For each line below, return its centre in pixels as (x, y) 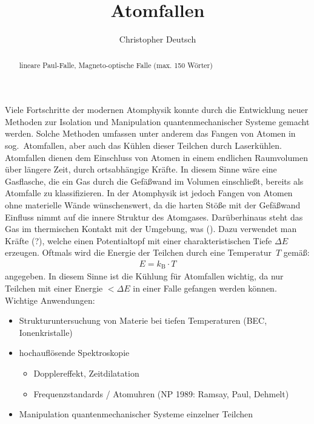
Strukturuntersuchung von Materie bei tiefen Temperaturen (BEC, (143, 320)
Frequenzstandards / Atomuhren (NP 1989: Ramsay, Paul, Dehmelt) (161, 393)
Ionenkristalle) (46, 332)
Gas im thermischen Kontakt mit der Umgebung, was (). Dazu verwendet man (151, 229)
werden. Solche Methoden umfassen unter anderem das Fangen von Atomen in (150, 133)
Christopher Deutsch (158, 39)
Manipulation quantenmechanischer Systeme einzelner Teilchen (136, 414)
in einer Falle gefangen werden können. (205, 288)
